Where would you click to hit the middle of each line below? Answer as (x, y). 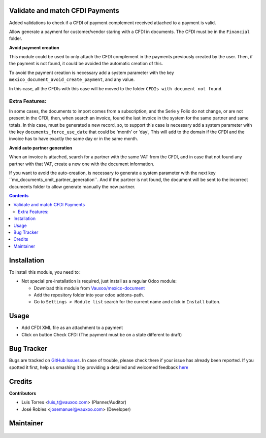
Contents (19, 196)
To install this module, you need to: (45, 272)
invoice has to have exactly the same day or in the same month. (74, 139)
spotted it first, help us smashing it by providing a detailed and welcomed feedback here (99, 367)
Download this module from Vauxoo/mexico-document (89, 288)
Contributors (23, 393)
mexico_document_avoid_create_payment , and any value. (72, 79)
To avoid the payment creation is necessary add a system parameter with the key (92, 73)
